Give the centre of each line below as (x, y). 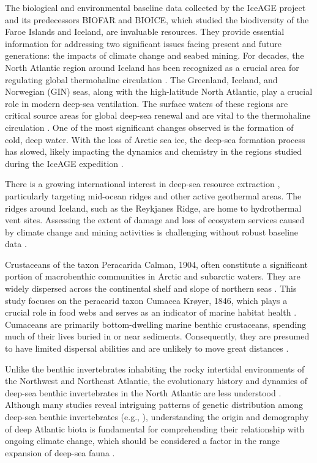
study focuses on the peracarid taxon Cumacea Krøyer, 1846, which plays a (146, 300)
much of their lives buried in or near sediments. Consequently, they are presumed (157, 336)
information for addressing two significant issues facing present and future (143, 43)
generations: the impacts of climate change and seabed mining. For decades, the (155, 55)
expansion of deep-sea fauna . (60, 452)
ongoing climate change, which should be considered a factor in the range (143, 441)
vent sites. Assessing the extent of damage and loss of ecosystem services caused (155, 220)
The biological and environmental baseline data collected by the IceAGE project (155, 7)
